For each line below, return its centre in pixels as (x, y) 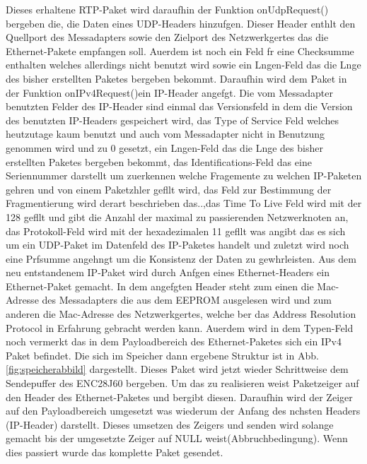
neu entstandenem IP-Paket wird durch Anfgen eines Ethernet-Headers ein (168, 272)
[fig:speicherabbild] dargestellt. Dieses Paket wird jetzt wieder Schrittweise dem (177, 369)
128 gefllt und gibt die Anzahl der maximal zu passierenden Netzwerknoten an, (177, 216)
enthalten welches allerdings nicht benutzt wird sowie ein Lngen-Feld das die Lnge (183, 65)
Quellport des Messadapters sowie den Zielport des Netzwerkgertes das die (167, 37)
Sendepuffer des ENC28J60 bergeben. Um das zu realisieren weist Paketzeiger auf (182, 383)
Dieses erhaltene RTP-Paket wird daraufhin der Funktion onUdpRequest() (167, 9)
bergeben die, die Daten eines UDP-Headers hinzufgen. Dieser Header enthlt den (181, 23)
